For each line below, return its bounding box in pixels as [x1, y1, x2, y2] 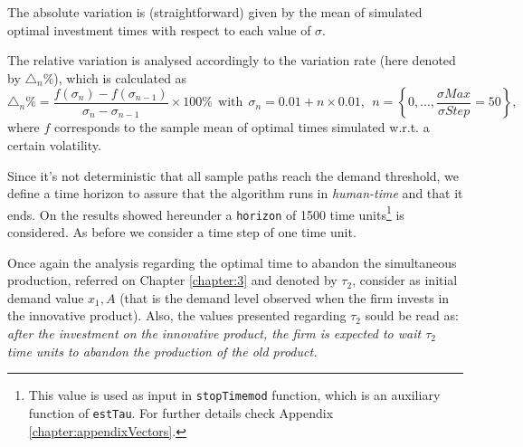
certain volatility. [7, 135, 101, 154]
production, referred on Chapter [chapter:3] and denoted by [7, 271, 338, 290]
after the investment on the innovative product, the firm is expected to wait [7, 324, 422, 343]
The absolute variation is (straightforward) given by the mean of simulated [7, 3, 423, 21]
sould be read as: [365, 306, 459, 325]
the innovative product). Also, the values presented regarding [7, 306, 347, 325]
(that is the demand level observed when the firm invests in [119, 288, 450, 307]
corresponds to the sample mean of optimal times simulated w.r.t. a [54, 118, 430, 137]
